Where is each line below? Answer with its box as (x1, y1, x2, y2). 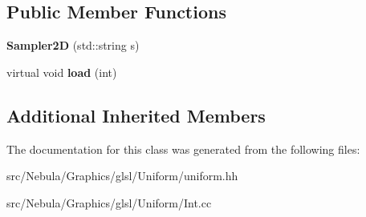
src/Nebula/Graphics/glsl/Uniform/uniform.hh (6, 167, 238, 184)
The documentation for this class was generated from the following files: (6, 140, 360, 157)
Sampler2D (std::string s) (6, 37, 140, 54)
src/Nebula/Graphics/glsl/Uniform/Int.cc (6, 194, 212, 211)
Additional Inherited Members (6, 102, 266, 127)
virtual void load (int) (6, 63, 117, 80)
